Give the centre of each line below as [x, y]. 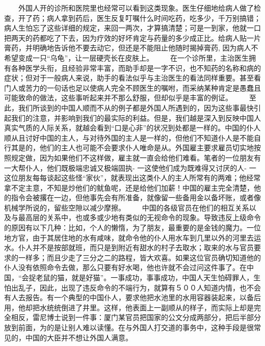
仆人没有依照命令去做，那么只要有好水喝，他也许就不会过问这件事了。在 [125, 267]
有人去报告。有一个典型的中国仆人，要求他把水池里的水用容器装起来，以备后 [132, 297]
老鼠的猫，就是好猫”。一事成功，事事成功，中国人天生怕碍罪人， [145, 277]
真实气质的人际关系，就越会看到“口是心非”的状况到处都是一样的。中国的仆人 [132, 128]
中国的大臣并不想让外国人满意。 [79, 337]
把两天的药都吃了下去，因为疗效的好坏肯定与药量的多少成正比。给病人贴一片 [132, 37]
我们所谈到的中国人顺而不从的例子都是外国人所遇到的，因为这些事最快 [136, 107]
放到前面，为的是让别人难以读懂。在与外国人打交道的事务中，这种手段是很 [129, 327]
